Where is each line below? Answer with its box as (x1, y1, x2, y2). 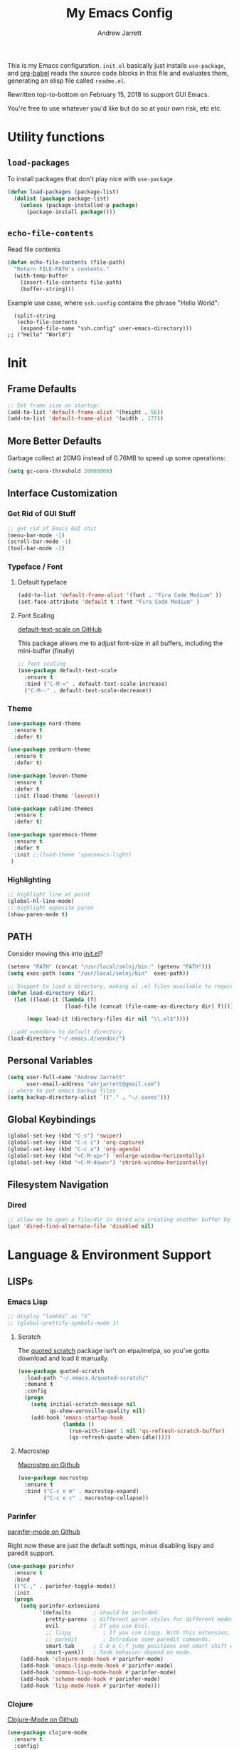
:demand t (24, 1381, 53, 1388)
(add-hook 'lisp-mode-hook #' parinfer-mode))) (20, 1682, 161, 1689)
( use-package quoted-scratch (17, 1367, 105, 1375)
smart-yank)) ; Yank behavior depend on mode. (45, 1649, 193, 1657)
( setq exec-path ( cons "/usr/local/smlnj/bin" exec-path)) (7, 970, 190, 977)
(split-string (14, 312, 55, 319)
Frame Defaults (7, 383, 77, 395)
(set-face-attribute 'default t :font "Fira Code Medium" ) (17, 598, 200, 606)
